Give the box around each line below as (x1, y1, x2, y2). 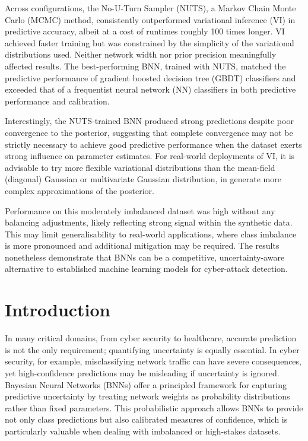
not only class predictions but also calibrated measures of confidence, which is (5, 413, 288, 426)
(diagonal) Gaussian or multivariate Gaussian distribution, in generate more (5, 173, 281, 185)
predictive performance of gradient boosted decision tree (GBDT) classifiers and (5, 71, 296, 84)
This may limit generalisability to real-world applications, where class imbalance (5, 227, 297, 240)
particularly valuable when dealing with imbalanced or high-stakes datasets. (5, 424, 281, 437)
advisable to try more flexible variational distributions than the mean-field (5, 161, 275, 173)
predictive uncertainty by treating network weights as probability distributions (5, 390, 290, 402)
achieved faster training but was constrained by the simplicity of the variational (5, 36, 294, 49)
